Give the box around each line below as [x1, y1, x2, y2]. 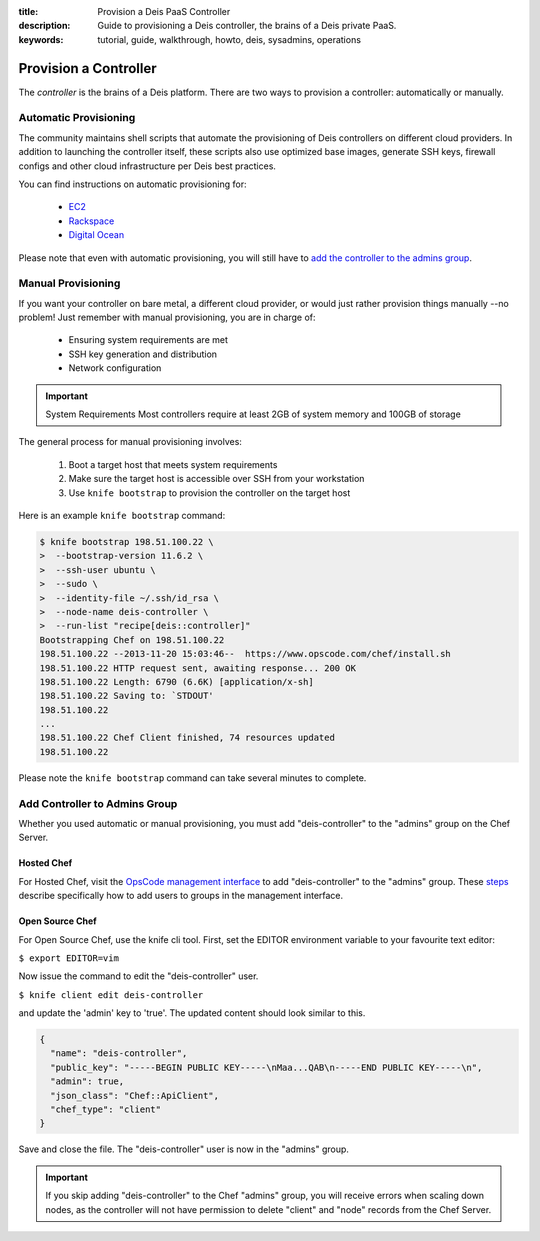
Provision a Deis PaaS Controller [97, 6, 231, 17]
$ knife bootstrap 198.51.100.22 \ [39, 536, 214, 547]
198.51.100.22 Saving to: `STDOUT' [39, 690, 214, 702]
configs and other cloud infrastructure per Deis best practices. [18, 160, 277, 172]
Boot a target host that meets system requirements [68, 458, 278, 470]
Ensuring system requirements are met [68, 334, 229, 346]
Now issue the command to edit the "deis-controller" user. [18, 970, 259, 982]
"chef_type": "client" [50, 1104, 162, 1115]
